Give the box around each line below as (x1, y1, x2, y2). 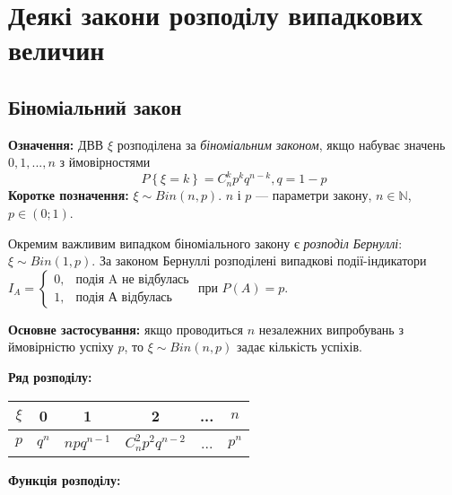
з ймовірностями (59, 152, 151, 171)
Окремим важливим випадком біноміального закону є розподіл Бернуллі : (8, 233, 403, 252)
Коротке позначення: (8, 186, 129, 204)
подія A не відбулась (75, 274, 189, 287)
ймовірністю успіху (8, 337, 114, 356)
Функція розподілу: (8, 470, 121, 489)
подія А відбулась (75, 291, 172, 305)
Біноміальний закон (8, 92, 182, 120)
